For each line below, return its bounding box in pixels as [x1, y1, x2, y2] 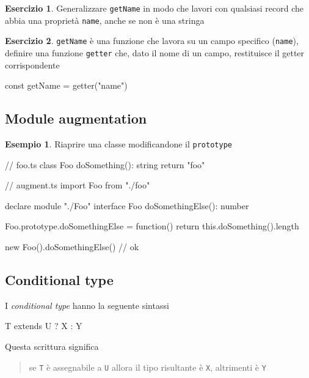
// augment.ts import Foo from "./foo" [5, 179, 150, 191]
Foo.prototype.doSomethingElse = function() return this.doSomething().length [5, 220, 299, 232]
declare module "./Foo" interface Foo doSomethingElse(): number [5, 199, 249, 212]
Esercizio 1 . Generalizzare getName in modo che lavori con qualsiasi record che [5, 2, 304, 14]
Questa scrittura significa [5, 340, 99, 353]
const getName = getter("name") [5, 79, 128, 92]
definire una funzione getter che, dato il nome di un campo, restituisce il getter [5, 46, 305, 59]
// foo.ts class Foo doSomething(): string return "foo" [5, 158, 205, 171]
